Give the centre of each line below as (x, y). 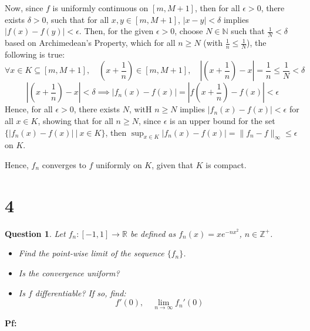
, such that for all (77, 19)
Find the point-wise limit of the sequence (91, 253)
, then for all (217, 8)
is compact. (226, 165)
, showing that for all (75, 121)
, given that (173, 165)
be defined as (153, 233)
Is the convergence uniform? (69, 273)
